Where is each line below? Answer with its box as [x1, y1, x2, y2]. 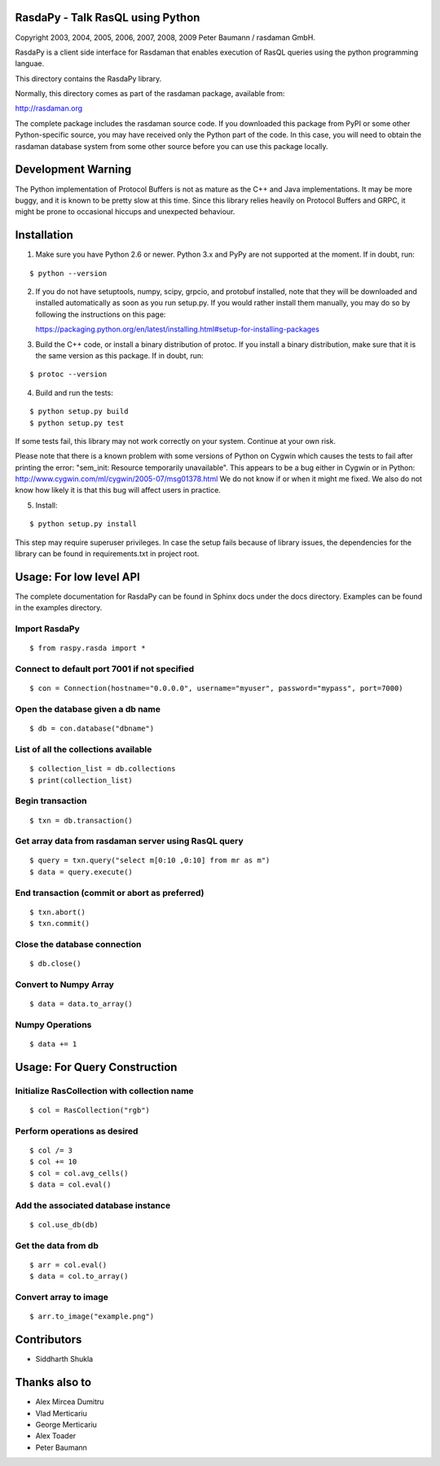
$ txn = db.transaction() [29, 815, 134, 825]
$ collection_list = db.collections [29, 764, 176, 774]
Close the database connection [15, 938, 142, 950]
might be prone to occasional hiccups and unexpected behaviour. [15, 207, 235, 217]
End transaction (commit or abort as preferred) [15, 887, 205, 898]
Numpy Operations [15, 1019, 92, 1030]
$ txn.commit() [29, 919, 90, 928]
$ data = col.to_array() [29, 1271, 129, 1281]
